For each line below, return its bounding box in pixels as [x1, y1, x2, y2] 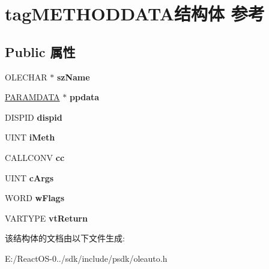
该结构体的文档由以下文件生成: [5, 232, 125, 244]
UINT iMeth [5, 131, 55, 144]
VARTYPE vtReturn [5, 211, 88, 224]
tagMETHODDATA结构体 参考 [5, 1, 265, 26]
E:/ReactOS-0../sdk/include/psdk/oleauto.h [5, 252, 168, 264]
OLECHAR [5, 70, 47, 83]
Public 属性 [5, 42, 76, 61]
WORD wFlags [5, 192, 65, 204]
